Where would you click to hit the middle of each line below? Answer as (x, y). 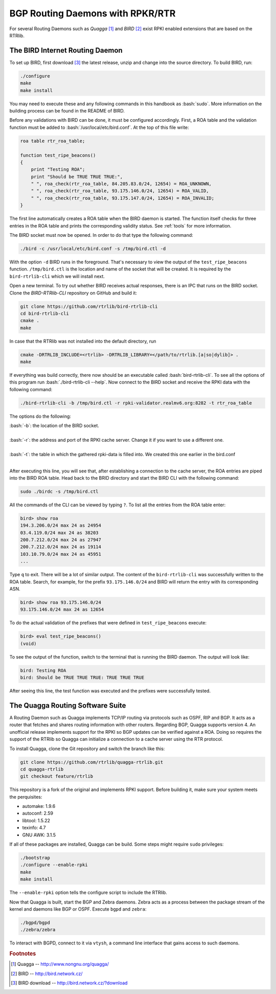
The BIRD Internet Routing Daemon (66, 50)
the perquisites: (26, 797)
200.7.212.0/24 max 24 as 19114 (61, 547)
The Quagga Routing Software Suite (68, 705)
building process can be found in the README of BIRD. (67, 110)
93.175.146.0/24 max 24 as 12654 (62, 609)
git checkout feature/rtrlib (57, 776)
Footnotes (23, 954)
